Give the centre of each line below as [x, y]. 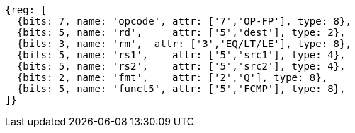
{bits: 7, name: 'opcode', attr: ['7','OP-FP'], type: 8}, [184, 21]
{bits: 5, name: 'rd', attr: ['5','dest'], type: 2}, [181, 32]
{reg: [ [26, 10]
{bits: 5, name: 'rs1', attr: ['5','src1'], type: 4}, [181, 55]
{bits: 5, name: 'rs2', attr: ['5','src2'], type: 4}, [181, 66]
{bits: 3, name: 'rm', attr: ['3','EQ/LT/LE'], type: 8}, [184, 44]
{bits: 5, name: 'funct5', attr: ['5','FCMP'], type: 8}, [181, 89]
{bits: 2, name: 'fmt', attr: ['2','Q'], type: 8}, [172, 77]
